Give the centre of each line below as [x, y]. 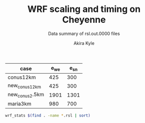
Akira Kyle [84, 43]
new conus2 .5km [26, 95]
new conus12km [24, 86]
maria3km [19, 104]
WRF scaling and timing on [84, 9]
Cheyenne [84, 20]
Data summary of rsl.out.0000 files [84, 33]
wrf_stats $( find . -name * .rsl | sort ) [48, 116]
